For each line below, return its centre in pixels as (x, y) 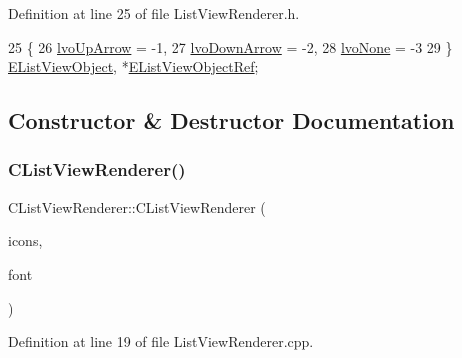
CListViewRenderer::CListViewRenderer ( (137, 206)
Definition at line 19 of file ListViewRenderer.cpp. (161, 341)
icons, (25, 240)
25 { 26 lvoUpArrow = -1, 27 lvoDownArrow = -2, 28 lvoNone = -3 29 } (230, 46)
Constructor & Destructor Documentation (231, 120)
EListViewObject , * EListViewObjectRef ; (133, 66)
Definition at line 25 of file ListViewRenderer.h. (154, 13)
